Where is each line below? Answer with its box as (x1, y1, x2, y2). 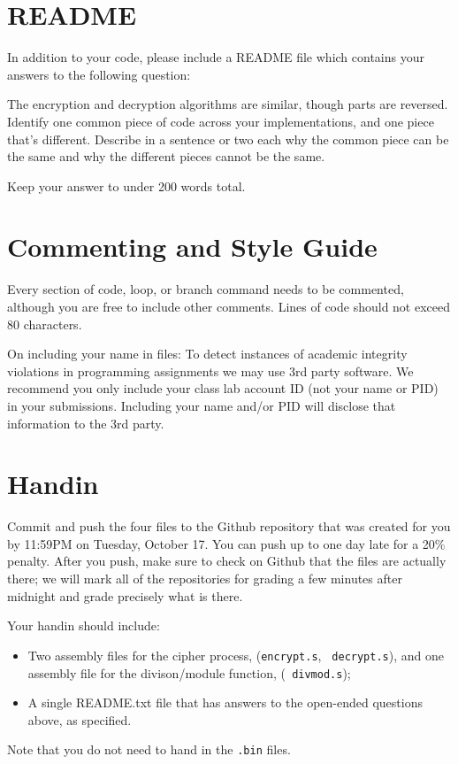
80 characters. (7, 314, 82, 333)
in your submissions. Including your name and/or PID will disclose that (7, 396, 396, 414)
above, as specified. (27, 710, 132, 729)
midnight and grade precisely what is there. (7, 586, 243, 605)
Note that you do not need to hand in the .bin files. (7, 740, 291, 759)
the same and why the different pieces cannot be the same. (7, 147, 325, 166)
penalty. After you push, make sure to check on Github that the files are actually (7, 552, 447, 570)
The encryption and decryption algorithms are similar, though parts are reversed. (7, 95, 448, 113)
